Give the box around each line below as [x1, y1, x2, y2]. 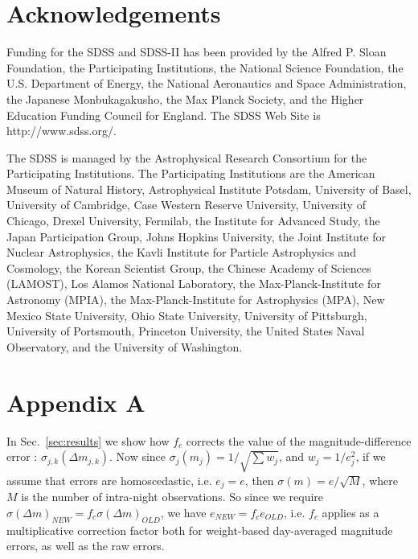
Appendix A [6, 385, 145, 418]
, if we [355, 448, 386, 465]
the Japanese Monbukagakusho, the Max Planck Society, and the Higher [6, 90, 364, 107]
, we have [160, 504, 207, 520]
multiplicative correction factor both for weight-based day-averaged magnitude [6, 521, 393, 538]
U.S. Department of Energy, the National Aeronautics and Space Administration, [6, 75, 407, 92]
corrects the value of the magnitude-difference [186, 432, 412, 449]
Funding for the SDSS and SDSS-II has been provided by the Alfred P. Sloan [6, 43, 387, 60]
